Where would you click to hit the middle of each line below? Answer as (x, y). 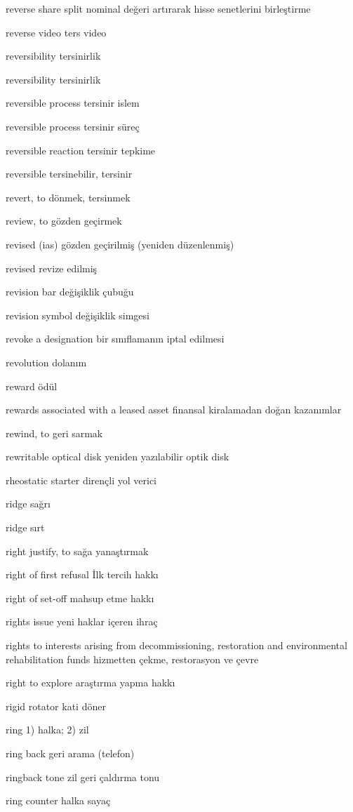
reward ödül (32, 386)
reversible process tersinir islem (73, 103)
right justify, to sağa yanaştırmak (77, 551)
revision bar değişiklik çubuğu (70, 292)
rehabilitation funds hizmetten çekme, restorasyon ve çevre (132, 659)
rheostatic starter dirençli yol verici (81, 480)
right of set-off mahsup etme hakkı (80, 598)
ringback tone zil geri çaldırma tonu (83, 777)
